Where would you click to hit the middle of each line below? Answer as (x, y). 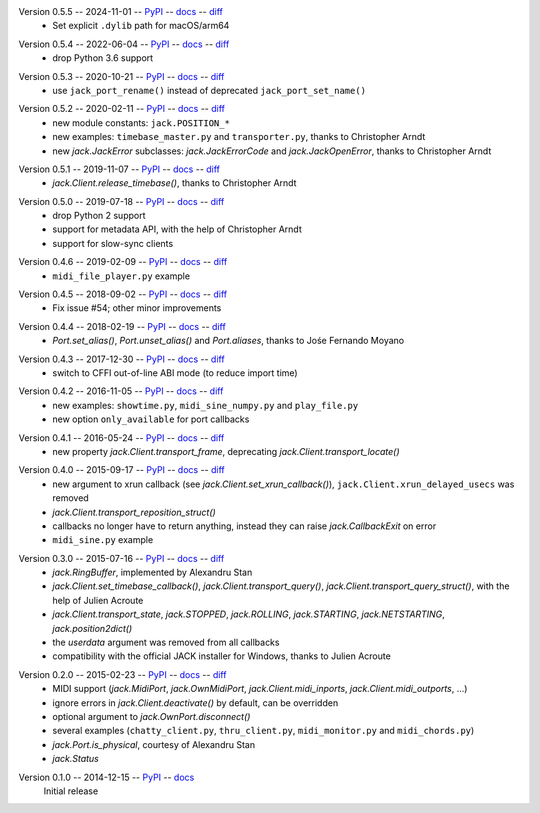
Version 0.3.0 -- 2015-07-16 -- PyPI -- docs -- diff (121, 558)
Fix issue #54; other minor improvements (137, 308)
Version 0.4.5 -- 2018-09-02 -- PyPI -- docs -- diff (123, 294)
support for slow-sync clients (113, 243)
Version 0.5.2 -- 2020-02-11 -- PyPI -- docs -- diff (121, 109)
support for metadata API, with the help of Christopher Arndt (177, 229)
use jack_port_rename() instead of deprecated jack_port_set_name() (209, 90)
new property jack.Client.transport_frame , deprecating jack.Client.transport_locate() (226, 451)
